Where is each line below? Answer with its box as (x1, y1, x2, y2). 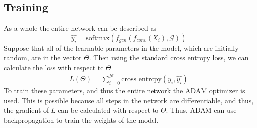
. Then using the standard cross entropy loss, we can (89, 52, 249, 63)
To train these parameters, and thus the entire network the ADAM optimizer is (4, 85, 245, 96)
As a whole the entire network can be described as (4, 23, 156, 33)
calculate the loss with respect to (4, 62, 104, 72)
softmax (86, 34, 110, 42)
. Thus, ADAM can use (166, 105, 237, 115)
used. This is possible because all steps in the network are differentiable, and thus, (4, 95, 254, 105)
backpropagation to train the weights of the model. (4, 114, 159, 125)
